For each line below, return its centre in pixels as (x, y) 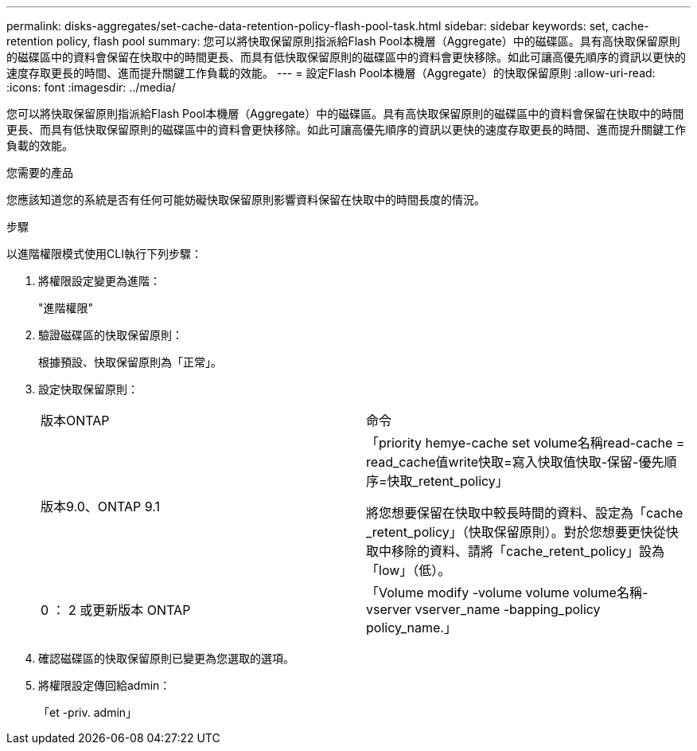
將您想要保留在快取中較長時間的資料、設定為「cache (525, 513)
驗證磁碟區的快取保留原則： (111, 335)
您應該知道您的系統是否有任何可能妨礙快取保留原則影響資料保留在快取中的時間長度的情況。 (246, 199)
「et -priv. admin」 (88, 712)
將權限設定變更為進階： (99, 281)
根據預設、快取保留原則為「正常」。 (130, 362)
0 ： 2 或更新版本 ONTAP (116, 610)
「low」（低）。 (409, 570)
